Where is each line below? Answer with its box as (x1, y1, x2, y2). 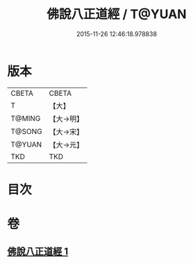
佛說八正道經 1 (7, 246, 69, 258)
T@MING (10, 113, 41, 123)
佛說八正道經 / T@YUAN (47, 6, 187, 22)
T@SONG (10, 126, 43, 136)
